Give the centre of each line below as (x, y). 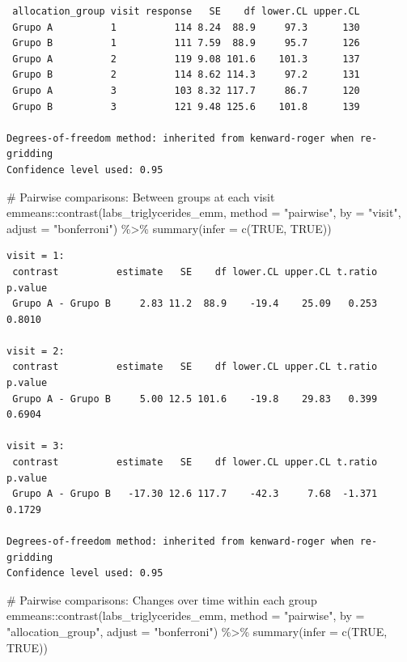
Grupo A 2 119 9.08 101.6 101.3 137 (186, 59)
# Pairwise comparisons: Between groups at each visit (141, 196)
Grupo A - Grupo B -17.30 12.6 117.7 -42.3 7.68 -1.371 (195, 494)
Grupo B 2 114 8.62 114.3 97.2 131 (186, 75)
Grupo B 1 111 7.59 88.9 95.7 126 (186, 43)
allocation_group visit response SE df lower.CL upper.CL (186, 11)
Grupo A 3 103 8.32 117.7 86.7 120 (186, 90)
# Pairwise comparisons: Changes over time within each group (162, 599)
